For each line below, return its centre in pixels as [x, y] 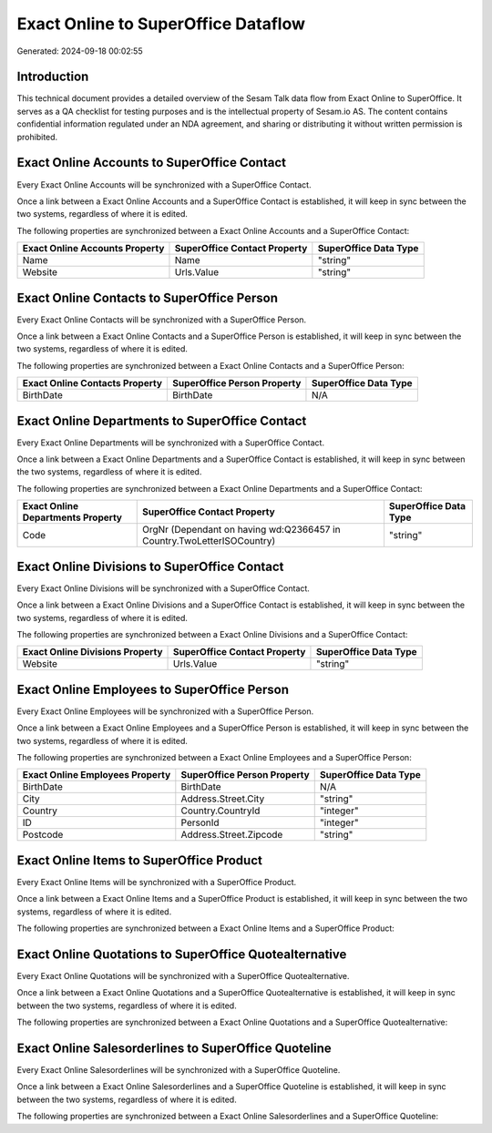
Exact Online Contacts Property [92, 383]
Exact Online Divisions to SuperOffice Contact [150, 566]
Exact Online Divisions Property [92, 652]
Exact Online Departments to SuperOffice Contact [162, 420]
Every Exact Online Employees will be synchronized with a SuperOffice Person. [165, 711]
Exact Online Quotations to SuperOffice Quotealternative [182, 954]
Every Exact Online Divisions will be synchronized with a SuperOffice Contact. [163, 588]
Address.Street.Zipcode [232, 835]
